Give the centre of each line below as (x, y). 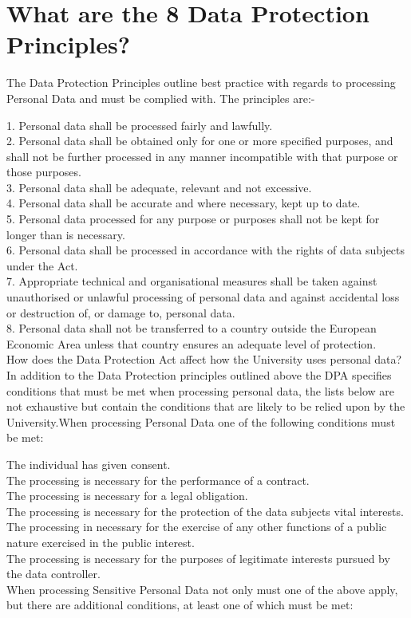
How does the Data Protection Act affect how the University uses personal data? (204, 359)
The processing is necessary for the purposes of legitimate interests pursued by (198, 558)
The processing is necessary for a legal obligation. (127, 496)
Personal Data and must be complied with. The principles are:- (161, 98)
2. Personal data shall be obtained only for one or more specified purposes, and (200, 141)
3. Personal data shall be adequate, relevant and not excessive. (159, 187)
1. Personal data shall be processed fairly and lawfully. (140, 125)
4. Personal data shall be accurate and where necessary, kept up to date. (184, 203)
